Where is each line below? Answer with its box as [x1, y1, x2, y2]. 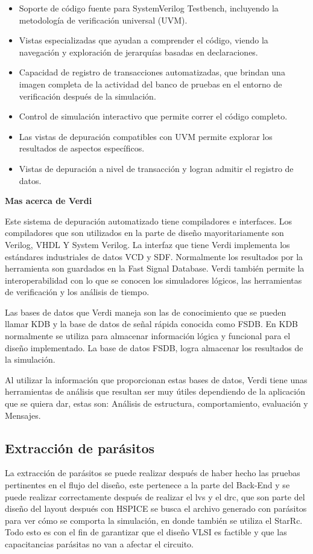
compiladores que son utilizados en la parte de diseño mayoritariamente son [5, 226, 284, 239]
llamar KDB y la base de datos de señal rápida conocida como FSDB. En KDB [5, 317, 299, 330]
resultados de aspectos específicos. [19, 142, 145, 154]
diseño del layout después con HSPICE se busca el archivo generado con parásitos [5, 502, 307, 515]
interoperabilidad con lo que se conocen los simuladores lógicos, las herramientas [5, 273, 302, 286]
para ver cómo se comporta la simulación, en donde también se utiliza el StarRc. [5, 514, 303, 526]
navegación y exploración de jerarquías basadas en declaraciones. [19, 45, 258, 58]
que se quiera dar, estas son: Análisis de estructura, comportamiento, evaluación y [5, 397, 308, 410]
